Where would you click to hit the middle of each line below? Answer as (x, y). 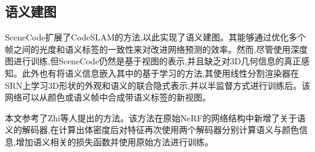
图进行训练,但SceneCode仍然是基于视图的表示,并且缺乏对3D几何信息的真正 (153, 61)
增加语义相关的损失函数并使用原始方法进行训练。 (114, 141)
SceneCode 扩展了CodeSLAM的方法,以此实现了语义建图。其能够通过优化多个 (155, 37)
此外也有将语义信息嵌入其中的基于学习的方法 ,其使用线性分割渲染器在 (160, 73)
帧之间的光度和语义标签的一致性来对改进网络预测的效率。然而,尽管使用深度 (156, 49)
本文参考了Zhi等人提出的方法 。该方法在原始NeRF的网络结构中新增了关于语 (155, 117)
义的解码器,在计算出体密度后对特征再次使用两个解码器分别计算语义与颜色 (152, 130)
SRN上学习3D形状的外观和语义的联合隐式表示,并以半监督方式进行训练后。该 (158, 85)
